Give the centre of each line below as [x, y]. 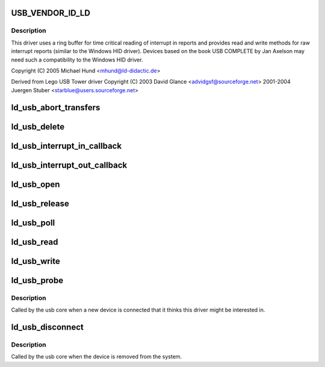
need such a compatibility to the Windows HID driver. [77, 60]
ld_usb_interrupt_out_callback [69, 165]
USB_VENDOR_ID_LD [51, 13]
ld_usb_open [36, 184]
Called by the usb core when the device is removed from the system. [97, 357]
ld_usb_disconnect [48, 327]
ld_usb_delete [38, 127]
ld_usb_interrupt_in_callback [67, 146]
